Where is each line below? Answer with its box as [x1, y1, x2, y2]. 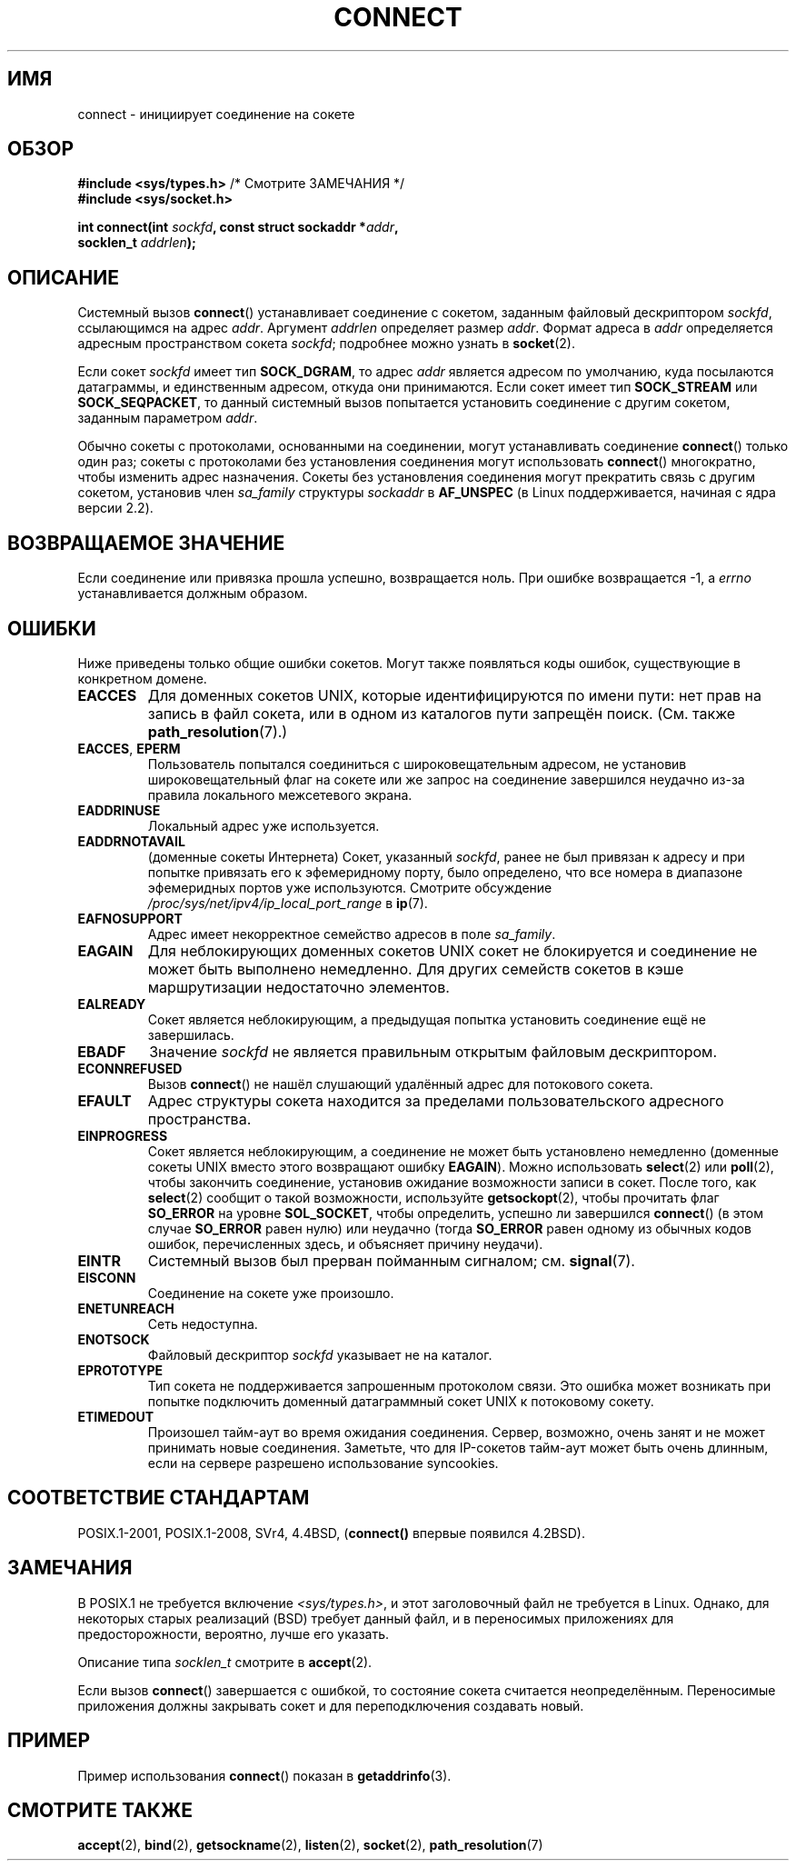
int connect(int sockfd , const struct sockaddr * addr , [77, 219, 399, 235]
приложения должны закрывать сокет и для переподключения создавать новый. [77, 1697, 584, 1713]
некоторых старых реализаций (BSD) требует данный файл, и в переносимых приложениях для [77, 1610, 674, 1626]
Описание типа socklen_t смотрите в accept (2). [77, 1653, 373, 1670]
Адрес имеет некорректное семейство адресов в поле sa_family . [147, 925, 556, 942]
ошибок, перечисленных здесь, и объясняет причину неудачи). [147, 1235, 543, 1252]
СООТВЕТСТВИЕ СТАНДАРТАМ [7, 1486, 310, 1510]
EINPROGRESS [77, 1127, 168, 1144]
